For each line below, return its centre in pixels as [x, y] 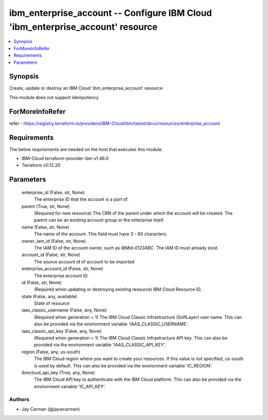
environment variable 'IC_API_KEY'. [70, 386]
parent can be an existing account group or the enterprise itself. [99, 220]
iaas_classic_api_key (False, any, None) [62, 331]
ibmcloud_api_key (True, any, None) [58, 372]
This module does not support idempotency [54, 97]
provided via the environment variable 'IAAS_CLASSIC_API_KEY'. [100, 345]
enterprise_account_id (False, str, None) [63, 269]
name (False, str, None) [45, 227]
